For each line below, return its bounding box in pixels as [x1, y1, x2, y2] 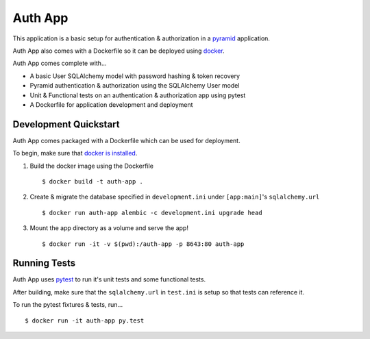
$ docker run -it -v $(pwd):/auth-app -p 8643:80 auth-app [42, 240, 245, 248]
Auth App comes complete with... [12, 59, 107, 68]
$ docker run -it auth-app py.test [25, 316, 145, 325]
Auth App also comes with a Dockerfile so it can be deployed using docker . [12, 47, 225, 55]
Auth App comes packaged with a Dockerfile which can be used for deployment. [12, 136, 241, 145]
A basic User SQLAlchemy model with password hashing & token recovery [29, 72, 240, 80]
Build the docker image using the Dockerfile [29, 162, 154, 170]
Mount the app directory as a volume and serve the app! [29, 224, 188, 232]
